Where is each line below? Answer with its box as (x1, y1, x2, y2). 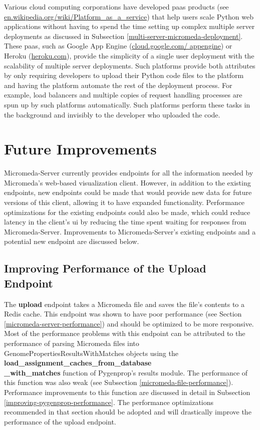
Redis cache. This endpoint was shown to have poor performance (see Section (4, 308, 242, 319)
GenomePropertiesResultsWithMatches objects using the (4, 347, 178, 358)
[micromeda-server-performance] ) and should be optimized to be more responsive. (4, 318, 254, 328)
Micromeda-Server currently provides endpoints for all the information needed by (4, 167, 253, 178)
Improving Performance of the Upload (4, 260, 206, 276)
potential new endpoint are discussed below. (4, 236, 139, 246)
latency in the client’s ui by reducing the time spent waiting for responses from (4, 216, 246, 227)
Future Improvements (4, 138, 157, 159)
